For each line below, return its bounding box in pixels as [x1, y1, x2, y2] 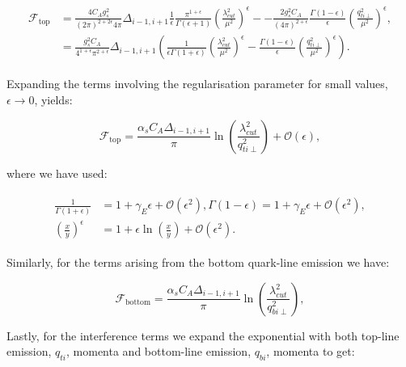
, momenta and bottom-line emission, [66, 343, 252, 360]
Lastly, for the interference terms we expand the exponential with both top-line [6, 327, 400, 344]
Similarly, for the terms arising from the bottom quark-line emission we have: [6, 254, 390, 271]
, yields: [34, 91, 73, 108]
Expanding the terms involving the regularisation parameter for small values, [6, 75, 388, 92]
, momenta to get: [266, 343, 355, 360]
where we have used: [6, 164, 108, 181]
